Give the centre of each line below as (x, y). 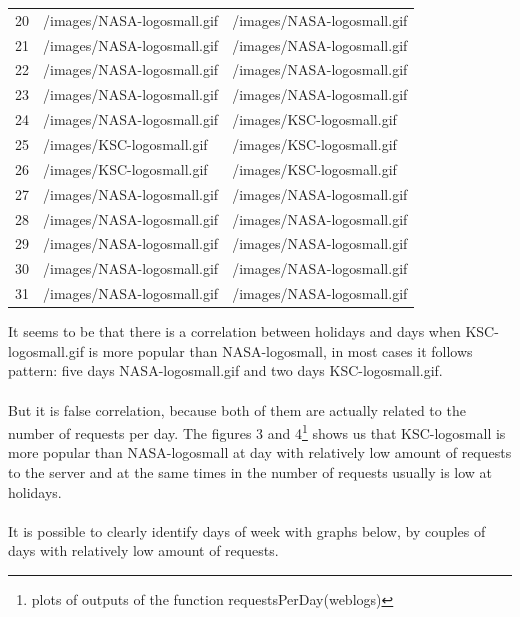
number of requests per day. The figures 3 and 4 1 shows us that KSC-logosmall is (257, 431)
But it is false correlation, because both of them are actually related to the (237, 409)
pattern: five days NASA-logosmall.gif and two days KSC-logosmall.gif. (225, 370)
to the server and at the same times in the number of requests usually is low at (250, 471)
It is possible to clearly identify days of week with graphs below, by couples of (247, 530)
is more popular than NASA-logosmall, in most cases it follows (280, 350)
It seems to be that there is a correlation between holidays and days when (234, 331)
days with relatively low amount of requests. (143, 550)
